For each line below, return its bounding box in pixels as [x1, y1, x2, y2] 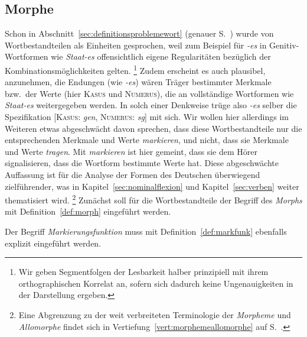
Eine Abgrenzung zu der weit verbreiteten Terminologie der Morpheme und [18, 308, 291, 320]
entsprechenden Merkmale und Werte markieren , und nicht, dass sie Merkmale [5, 134, 289, 146]
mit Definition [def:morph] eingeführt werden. [5, 205, 171, 218]
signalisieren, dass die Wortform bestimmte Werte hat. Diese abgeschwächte [5, 157, 279, 169]
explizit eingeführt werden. [5, 236, 102, 249]
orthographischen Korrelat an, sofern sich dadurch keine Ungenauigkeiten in [18, 277, 293, 289]
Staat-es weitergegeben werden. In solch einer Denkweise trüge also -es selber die [5, 99, 297, 111]
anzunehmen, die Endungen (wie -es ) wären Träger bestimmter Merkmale [5, 76, 272, 88]
